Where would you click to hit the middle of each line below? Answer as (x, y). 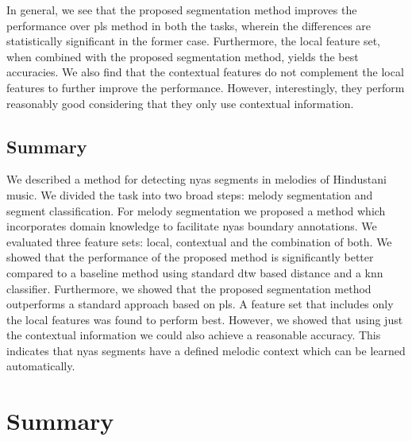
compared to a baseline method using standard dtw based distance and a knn (195, 272)
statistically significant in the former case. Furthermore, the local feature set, (193, 41)
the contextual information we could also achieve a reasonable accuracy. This (194, 335)
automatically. (41, 366)
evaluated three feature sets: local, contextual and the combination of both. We (199, 241)
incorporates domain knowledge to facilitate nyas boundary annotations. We (192, 226)
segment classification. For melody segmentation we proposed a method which (196, 210)
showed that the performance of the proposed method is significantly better (190, 257)
